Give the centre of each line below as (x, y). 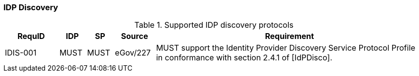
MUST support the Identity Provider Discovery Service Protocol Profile (286, 48)
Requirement (290, 36)
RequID (31, 36)
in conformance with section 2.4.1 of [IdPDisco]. (244, 58)
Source (135, 36)
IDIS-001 (21, 53)
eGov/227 (133, 53)
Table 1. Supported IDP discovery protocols (214, 25)
